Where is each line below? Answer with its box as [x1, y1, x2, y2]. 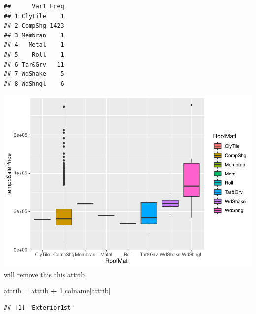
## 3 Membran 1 [4, 32, 64, 39]
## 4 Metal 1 [4, 41, 64, 49]
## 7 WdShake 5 [4, 70, 64, 78]
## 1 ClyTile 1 [4, 12, 64, 20]
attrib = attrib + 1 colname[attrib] [4, 285, 111, 296]
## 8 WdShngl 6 [4, 80, 64, 87]
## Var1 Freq [4, 3, 64, 10]
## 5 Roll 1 [4, 51, 64, 58]
